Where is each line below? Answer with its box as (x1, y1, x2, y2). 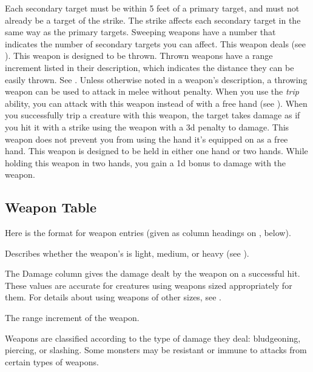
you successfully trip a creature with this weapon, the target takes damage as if (5, 109, 300, 121)
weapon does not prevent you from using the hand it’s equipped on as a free (5, 132, 288, 145)
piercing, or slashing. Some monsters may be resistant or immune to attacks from (5, 343, 307, 356)
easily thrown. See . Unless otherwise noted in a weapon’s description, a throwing (5, 73, 308, 86)
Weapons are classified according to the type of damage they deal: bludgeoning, (5, 331, 301, 344)
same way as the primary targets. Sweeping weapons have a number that (5, 25, 276, 38)
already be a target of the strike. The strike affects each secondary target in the (5, 13, 301, 26)
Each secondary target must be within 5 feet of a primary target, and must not (5, 2, 300, 14)
